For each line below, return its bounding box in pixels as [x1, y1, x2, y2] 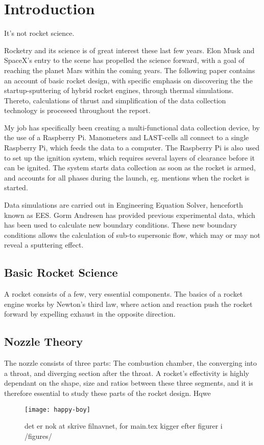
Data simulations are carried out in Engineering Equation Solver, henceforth [4, 199, 243, 210]
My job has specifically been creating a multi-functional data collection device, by [4, 122, 260, 132]
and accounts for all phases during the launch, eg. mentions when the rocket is [4, 172, 250, 183]
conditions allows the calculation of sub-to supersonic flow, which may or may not [4, 229, 260, 240]
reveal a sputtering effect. [4, 239, 84, 250]
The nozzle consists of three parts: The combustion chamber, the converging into [4, 358, 257, 368]
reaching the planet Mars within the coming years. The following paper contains [4, 64, 255, 75]
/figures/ [25, 430, 52, 441]
